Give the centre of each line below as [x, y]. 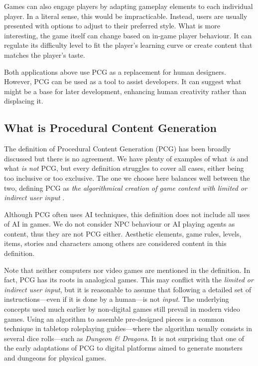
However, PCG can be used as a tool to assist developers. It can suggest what [123, 81]
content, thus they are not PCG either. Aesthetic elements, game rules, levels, [123, 233]
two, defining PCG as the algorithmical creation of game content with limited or [126, 187]
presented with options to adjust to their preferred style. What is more [112, 26]
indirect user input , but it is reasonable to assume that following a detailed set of [128, 289]
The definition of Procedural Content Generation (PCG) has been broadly [118, 149]
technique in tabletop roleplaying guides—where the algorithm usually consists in [128, 328]
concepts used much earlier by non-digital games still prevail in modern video [122, 309]
